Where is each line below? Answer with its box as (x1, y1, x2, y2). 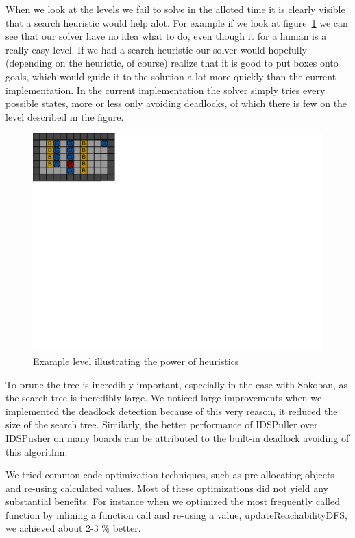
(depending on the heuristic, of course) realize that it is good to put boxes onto (5, 56, 339, 70)
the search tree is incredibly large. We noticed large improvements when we (5, 390, 322, 405)
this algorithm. (5, 444, 68, 458)
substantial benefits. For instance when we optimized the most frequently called (5, 494, 340, 508)
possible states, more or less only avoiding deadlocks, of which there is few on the (5, 96, 347, 110)
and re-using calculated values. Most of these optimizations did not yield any (5, 480, 328, 495)
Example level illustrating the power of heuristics (33, 353, 239, 368)
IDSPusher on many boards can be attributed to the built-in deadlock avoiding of (5, 430, 350, 445)
